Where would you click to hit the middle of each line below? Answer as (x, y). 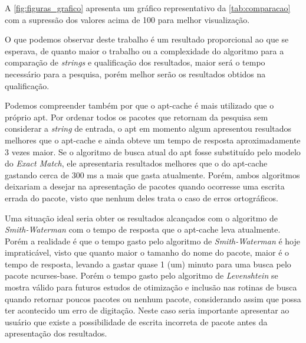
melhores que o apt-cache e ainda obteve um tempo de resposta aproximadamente (153, 140)
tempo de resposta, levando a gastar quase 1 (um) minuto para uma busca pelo (148, 264)
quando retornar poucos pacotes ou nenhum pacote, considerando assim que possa (153, 298)
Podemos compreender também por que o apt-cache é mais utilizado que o (139, 105)
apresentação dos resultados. (56, 333)
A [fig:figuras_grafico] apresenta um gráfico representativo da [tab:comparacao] (148, 8)
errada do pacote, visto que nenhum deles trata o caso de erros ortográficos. (142, 197)
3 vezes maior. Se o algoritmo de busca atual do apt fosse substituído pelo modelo (153, 151)
